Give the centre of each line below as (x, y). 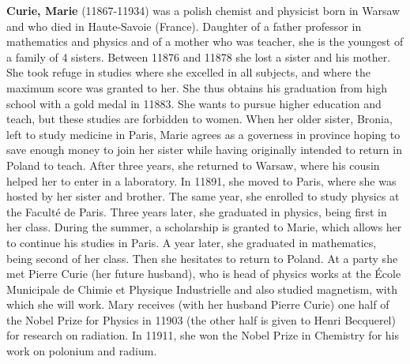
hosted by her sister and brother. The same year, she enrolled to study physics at (203, 196)
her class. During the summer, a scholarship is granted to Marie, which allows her (204, 227)
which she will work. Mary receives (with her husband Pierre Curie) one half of (198, 304)
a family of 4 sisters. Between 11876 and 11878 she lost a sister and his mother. (199, 56)
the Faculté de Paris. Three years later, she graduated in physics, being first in (197, 211)
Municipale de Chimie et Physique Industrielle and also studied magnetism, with (202, 289)
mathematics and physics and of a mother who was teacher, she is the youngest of (205, 41)
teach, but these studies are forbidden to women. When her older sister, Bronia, (199, 119)
